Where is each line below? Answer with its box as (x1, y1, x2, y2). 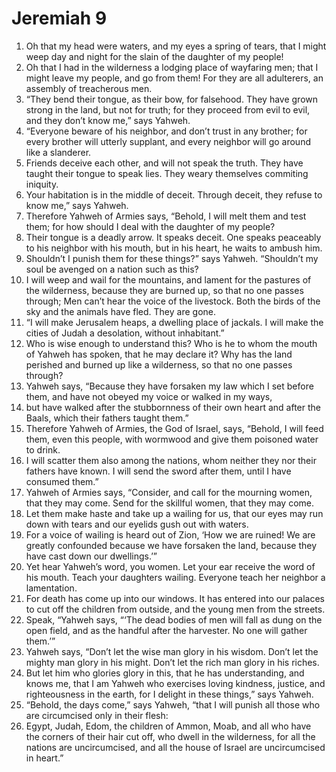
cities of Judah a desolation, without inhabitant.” (25, 327, 225, 339)
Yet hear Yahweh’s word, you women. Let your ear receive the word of (25, 560, 316, 572)
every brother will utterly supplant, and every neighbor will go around (25, 135, 311, 147)
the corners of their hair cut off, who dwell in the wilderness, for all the (25, 730, 316, 742)
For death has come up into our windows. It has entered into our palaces (25, 592, 326, 604)
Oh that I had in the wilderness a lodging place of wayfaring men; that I (25, 61, 319, 73)
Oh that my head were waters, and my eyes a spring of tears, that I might (25, 40, 327, 52)
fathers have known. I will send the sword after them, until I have (25, 465, 292, 477)
